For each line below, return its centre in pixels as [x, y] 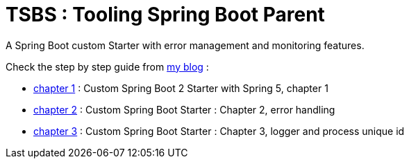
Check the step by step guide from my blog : [107, 66]
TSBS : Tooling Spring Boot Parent [165, 15]
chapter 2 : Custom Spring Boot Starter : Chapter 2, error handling [184, 109]
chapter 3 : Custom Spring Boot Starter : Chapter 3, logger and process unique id [219, 131]
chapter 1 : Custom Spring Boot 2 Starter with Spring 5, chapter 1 [181, 88]
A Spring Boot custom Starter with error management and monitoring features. [185, 45]
